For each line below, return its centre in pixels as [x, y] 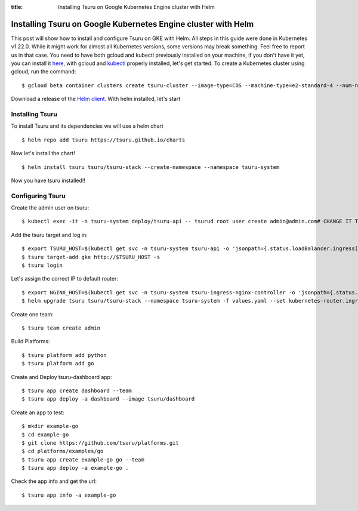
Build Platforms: [30, 341]
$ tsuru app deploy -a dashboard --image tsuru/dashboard [108, 399]
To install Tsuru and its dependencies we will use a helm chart [87, 126]
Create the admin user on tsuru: [50, 208]
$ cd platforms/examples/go [63, 451]
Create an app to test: [38, 413]
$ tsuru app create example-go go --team [83, 459]
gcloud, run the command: [44, 72]
